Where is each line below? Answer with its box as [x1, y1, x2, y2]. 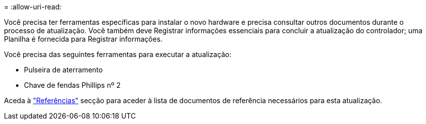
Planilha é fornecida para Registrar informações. [4, 35, 163, 43]
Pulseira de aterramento [24, 65, 103, 74]
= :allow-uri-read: [4, 2, 62, 11]
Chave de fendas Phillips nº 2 [24, 81, 121, 89]
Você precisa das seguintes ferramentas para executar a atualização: [4, 50, 231, 59]
